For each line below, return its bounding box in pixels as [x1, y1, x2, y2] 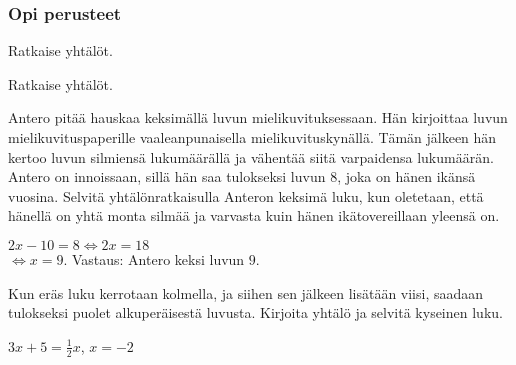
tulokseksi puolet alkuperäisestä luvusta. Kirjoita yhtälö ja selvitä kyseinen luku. [8, 302, 503, 323]
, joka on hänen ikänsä [337, 166, 476, 187]
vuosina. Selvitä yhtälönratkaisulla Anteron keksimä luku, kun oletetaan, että [8, 185, 484, 206]
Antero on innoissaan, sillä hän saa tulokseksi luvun [8, 166, 326, 187]
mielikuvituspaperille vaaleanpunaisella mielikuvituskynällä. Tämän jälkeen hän [8, 127, 497, 147]
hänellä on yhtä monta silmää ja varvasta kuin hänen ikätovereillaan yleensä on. [8, 205, 500, 226]
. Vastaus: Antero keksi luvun [63, 248, 245, 269]
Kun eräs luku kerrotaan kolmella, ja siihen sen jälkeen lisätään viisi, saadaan [8, 282, 484, 303]
